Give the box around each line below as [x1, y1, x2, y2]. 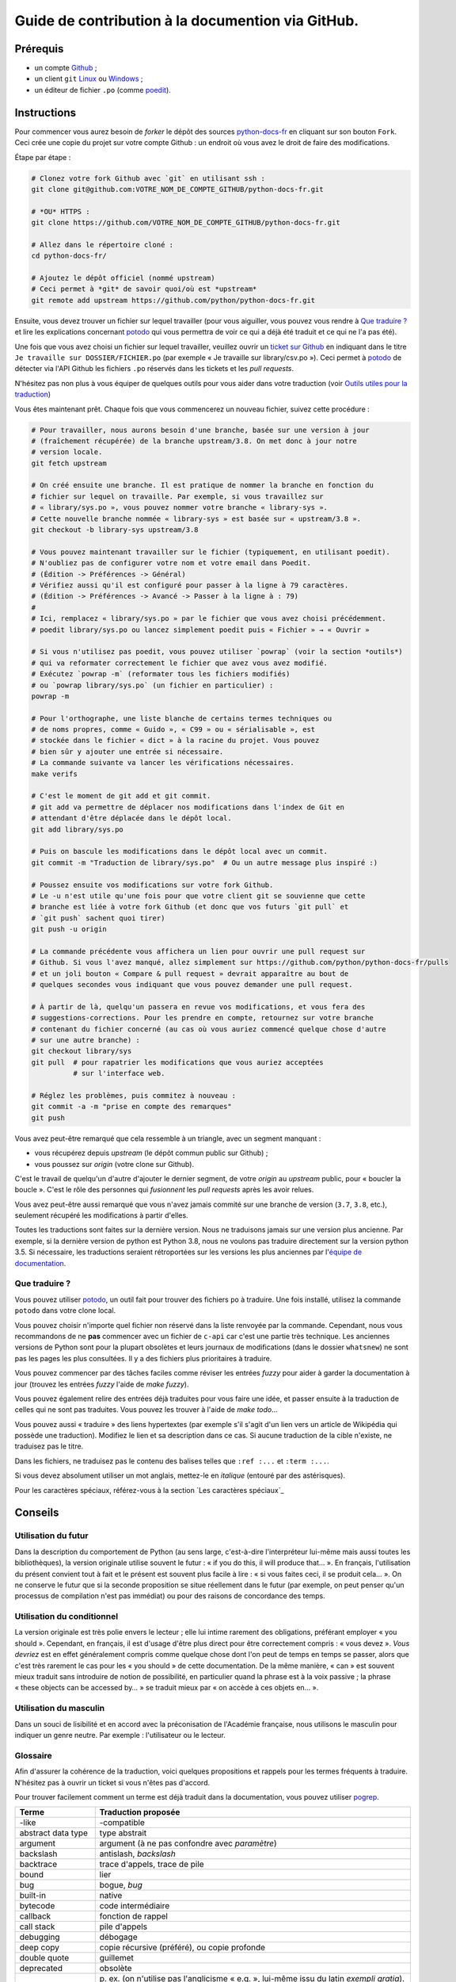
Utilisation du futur [14, 1530, 89, 1541]
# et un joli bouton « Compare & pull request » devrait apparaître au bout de [31, 969, 349, 978]
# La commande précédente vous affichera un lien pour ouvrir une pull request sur [31, 947, 366, 955]
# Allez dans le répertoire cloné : [31, 240, 174, 249]
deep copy [19, 1942, 59, 1953]
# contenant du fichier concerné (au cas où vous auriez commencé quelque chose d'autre [31, 1024, 387, 1034]
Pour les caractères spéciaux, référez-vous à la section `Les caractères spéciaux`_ [14, 1485, 284, 1494]
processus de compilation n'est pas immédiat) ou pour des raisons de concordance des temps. [14, 1591, 325, 1601]
